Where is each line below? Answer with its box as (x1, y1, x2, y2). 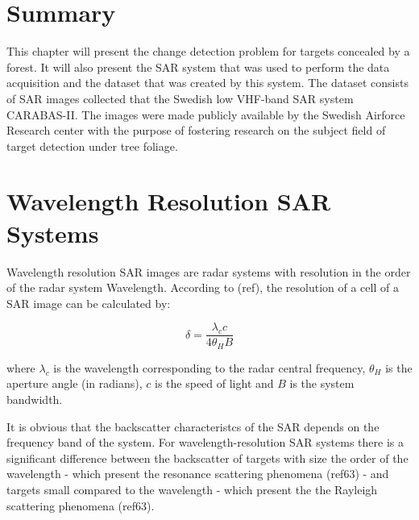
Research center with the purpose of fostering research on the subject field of (6, 122, 386, 139)
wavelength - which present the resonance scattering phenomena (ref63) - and (6, 465, 389, 482)
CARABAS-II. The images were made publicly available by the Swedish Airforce (6, 106, 405, 123)
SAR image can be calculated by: (6, 294, 171, 311)
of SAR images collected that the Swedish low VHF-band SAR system (6, 89, 354, 106)
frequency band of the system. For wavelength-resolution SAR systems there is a (6, 434, 404, 451)
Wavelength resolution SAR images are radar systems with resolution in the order (6, 263, 411, 280)
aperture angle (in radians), (6, 375, 143, 392)
